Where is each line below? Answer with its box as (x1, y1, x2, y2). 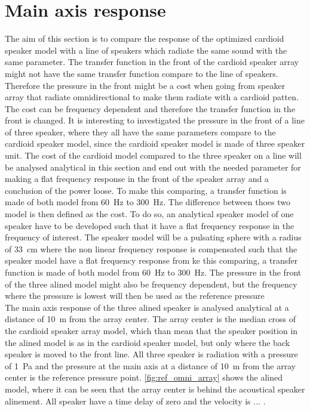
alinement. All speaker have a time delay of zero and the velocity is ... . (5, 394, 266, 407)
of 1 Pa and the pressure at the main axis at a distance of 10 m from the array (5, 359, 296, 372)
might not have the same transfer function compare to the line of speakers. (5, 67, 278, 79)
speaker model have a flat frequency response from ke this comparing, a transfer (5, 254, 298, 267)
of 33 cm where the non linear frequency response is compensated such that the (5, 242, 297, 255)
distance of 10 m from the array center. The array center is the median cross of (5, 313, 296, 325)
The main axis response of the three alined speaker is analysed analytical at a (5, 301, 289, 313)
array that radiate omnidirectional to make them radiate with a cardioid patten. (5, 91, 299, 103)
